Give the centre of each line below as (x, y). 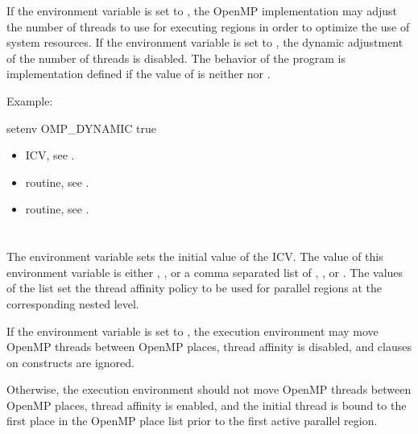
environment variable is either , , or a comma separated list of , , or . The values (205, 272)
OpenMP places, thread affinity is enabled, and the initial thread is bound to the (207, 405)
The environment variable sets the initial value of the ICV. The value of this (195, 256)
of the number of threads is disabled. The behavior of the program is (176, 58)
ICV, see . (50, 155)
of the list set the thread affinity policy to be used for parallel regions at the (194, 288)
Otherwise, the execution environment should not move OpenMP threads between (209, 389)
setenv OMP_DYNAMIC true (82, 128)
